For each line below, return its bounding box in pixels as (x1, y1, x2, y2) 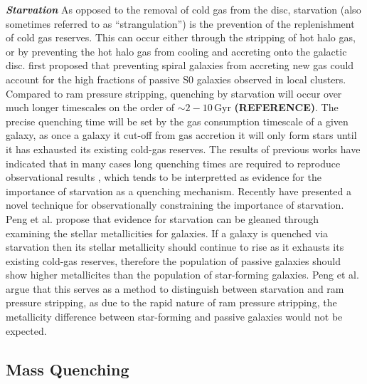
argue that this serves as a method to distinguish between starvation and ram (6, 281, 344, 296)
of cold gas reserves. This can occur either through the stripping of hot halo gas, (6, 30, 356, 45)
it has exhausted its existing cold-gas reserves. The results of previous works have (6, 141, 361, 156)
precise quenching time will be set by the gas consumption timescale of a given (6, 113, 349, 128)
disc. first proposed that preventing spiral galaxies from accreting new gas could (6, 58, 354, 73)
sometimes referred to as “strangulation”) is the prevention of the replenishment (6, 16, 355, 31)
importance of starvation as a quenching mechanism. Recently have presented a (6, 183, 351, 198)
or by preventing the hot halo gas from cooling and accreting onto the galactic (6, 43, 347, 58)
